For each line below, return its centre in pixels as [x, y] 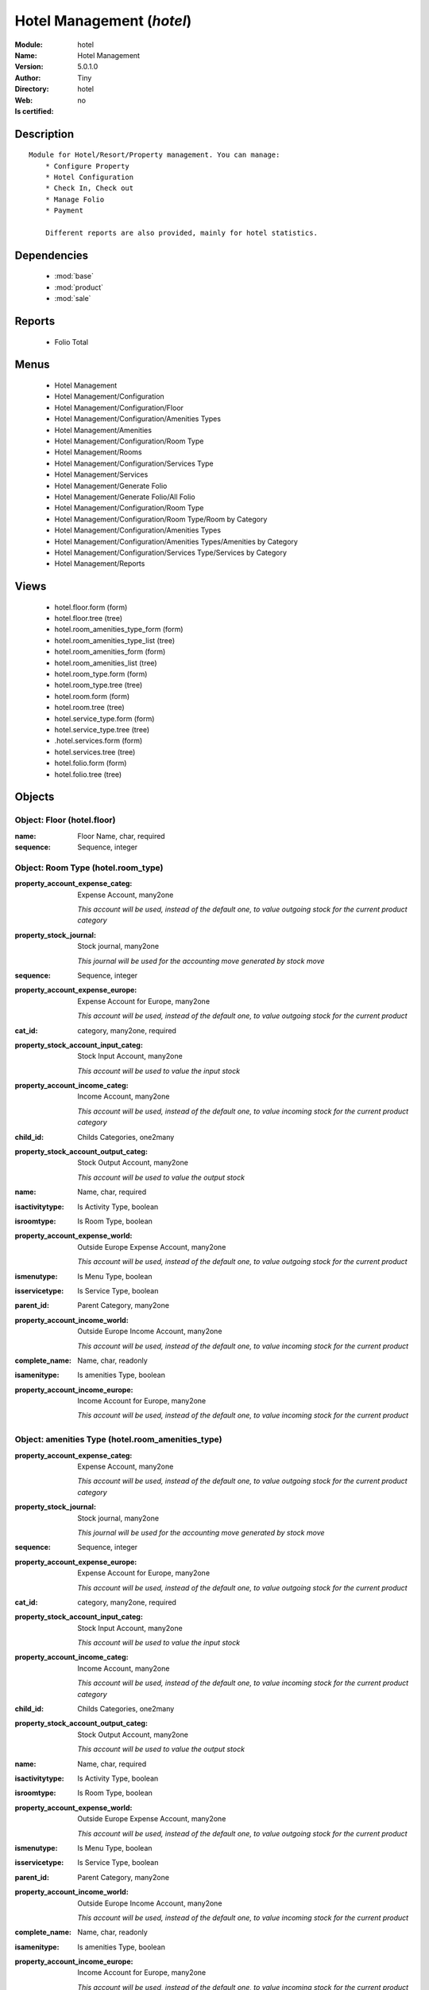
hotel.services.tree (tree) [95, 751]
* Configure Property [87, 166]
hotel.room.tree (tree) [89, 708]
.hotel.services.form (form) [99, 741]
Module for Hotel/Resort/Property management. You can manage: [155, 155]
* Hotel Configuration [89, 178]
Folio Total [71, 341]
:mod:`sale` [73, 298]
